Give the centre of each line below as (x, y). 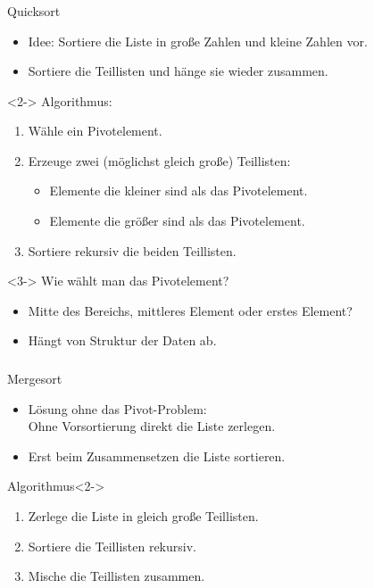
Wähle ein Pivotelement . (95, 131)
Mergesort (35, 378)
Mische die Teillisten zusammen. (116, 576)
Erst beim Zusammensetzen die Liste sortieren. (157, 455)
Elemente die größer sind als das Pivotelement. (177, 221)
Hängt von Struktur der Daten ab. (122, 340)
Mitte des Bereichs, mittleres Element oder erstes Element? (190, 310)
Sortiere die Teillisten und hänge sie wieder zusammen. (178, 71)
